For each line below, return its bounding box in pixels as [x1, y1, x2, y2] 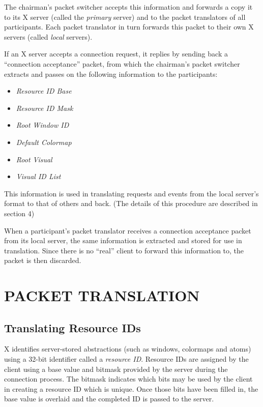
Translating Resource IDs [4, 319, 141, 335]
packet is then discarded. [4, 255, 81, 266]
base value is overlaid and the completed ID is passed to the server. [4, 393, 214, 404]
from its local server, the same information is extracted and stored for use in [4, 235, 242, 246]
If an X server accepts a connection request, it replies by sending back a [4, 48, 228, 59]
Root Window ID [16, 120, 69, 130]
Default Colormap [16, 136, 72, 147]
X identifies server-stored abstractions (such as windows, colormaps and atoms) [4, 343, 251, 354]
